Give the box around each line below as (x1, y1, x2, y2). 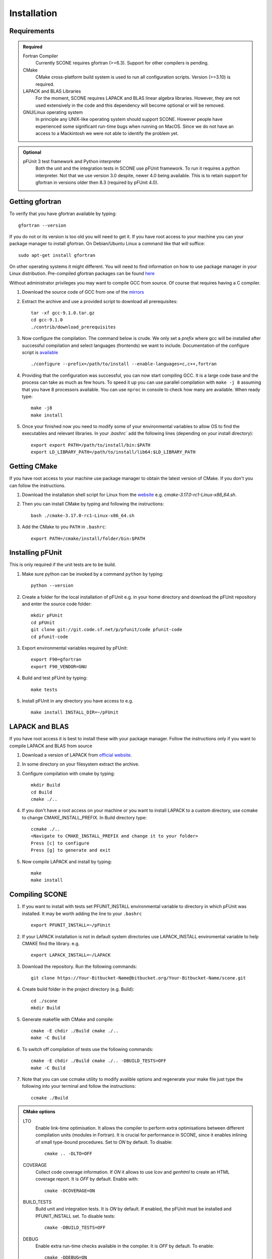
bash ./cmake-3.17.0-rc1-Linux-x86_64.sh (31, 513, 134, 518)
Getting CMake (9, 462, 57, 471)
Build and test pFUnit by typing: (22, 675, 88, 681)
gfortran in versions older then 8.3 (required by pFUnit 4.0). (35, 179, 159, 186)
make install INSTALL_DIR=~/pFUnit (31, 710, 119, 715)
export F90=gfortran (31, 657, 82, 662)
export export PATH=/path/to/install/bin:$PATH (31, 442, 151, 448)
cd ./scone (31, 998, 58, 1004)
